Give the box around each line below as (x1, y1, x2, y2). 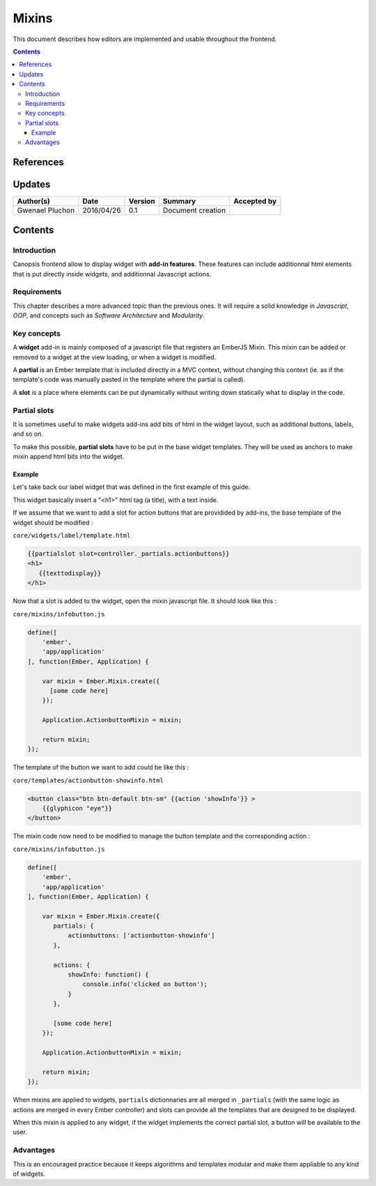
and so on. (13, 430, 44, 438)
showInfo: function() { (68, 971, 149, 978)
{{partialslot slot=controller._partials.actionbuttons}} (27, 550, 230, 558)
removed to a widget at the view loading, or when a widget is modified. (13, 352, 217, 361)
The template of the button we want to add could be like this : (13, 763, 189, 772)
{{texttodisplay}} (38, 569, 102, 577)
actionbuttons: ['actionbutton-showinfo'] (68, 932, 215, 939)
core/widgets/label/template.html (13, 531, 131, 540)
